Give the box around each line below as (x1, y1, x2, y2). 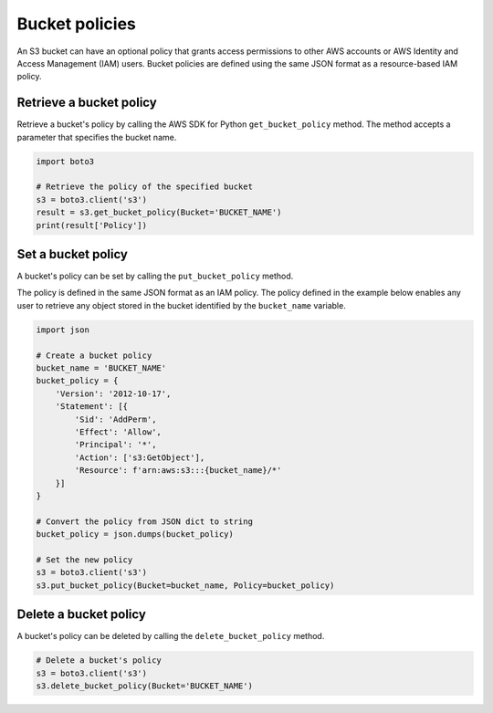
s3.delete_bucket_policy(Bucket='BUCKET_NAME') (36, 680, 253, 691)
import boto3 (36, 156, 95, 166)
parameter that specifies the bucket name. (16, 131, 177, 142)
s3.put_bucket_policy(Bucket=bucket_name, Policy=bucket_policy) (36, 580, 335, 591)
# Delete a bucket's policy (36, 655, 162, 666)
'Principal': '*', (74, 439, 157, 450)
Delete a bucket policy (16, 607, 146, 623)
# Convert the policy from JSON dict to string (36, 516, 253, 527)
